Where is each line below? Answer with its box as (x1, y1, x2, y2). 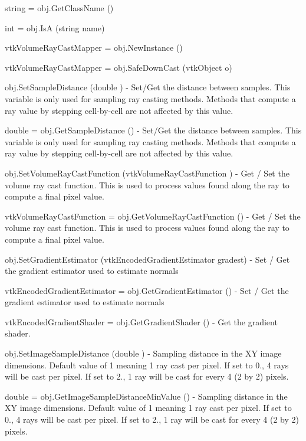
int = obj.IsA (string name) (5, 21, 105, 34)
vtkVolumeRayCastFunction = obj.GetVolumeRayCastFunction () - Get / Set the (5, 210, 301, 222)
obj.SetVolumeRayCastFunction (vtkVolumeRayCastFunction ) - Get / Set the (5, 166, 289, 179)
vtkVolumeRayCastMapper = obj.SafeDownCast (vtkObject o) (5, 61, 232, 73)
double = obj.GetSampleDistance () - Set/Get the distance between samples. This (5, 124, 302, 136)
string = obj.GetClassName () (5, 2, 114, 14)
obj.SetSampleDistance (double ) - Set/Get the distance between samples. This (5, 81, 291, 93)
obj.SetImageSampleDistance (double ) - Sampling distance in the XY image (5, 347, 282, 360)
